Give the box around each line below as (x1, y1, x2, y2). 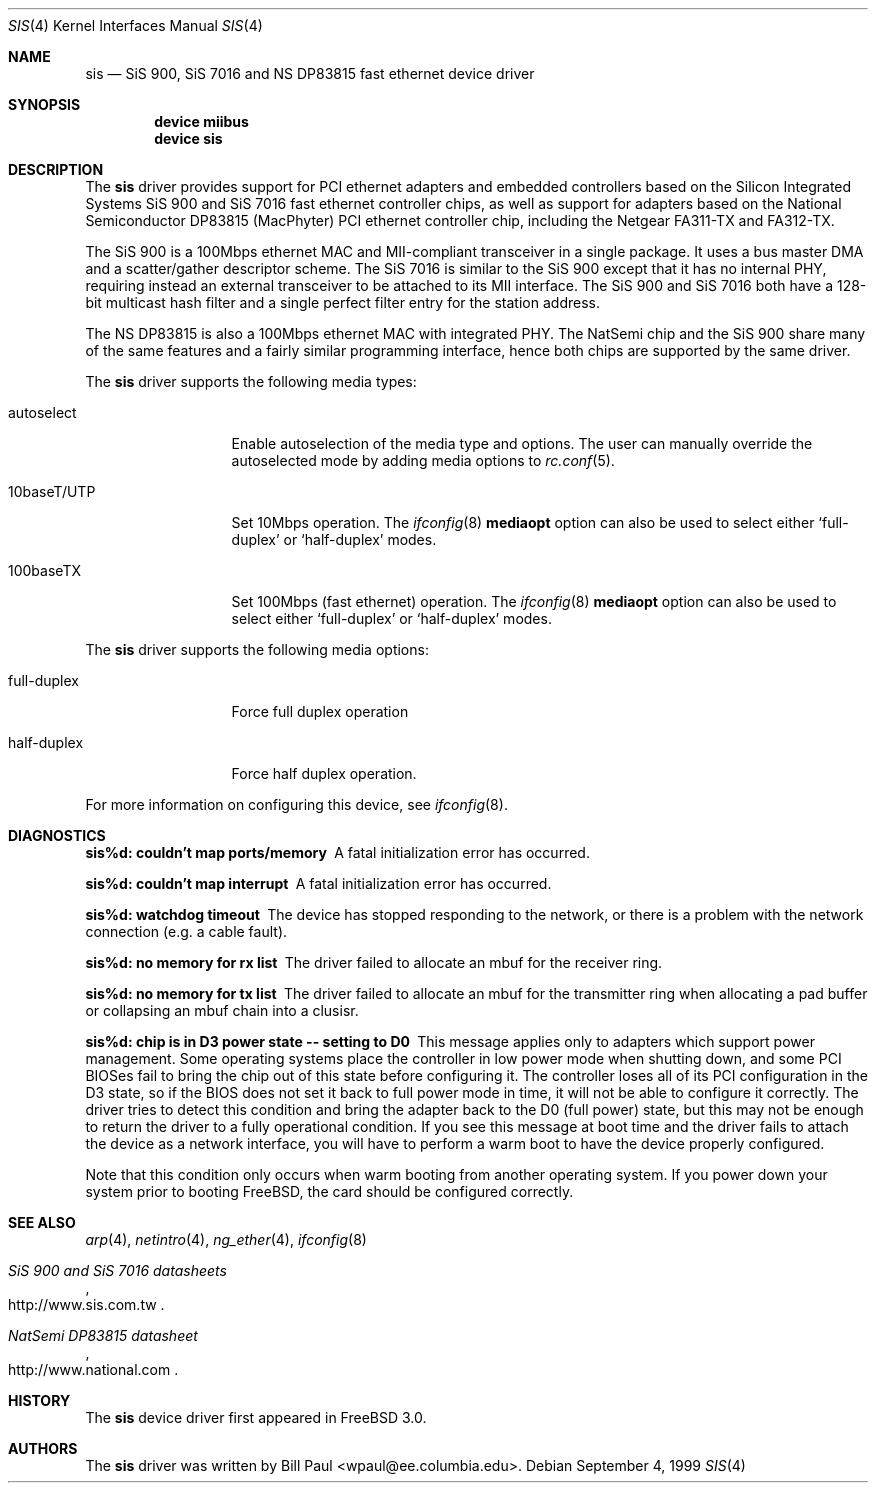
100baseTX (8, 562, 81, 579)
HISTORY (8, 1392, 71, 1409)
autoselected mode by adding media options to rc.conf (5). (231, 452, 615, 469)
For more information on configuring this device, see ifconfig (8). (85, 796, 508, 813)
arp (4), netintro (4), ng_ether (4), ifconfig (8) (85, 1231, 367, 1248)
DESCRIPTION (8, 161, 104, 178)
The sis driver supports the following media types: (85, 373, 417, 390)
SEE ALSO (8, 1214, 76, 1231)
